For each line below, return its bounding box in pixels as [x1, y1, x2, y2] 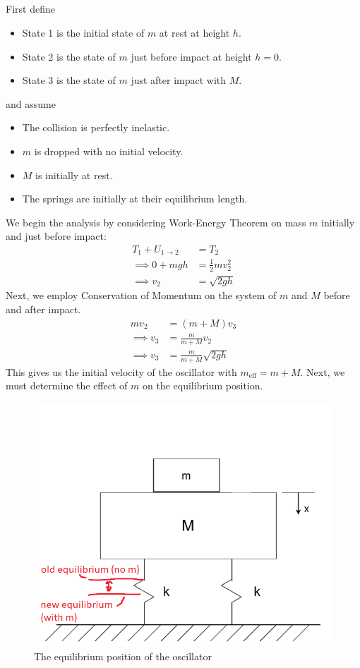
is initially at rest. [35, 167, 113, 182]
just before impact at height [131, 49, 252, 63]
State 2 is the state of [22, 49, 116, 63]
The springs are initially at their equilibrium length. [22, 191, 248, 206]
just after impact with [131, 73, 227, 87]
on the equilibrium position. [142, 378, 263, 393]
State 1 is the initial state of [22, 25, 145, 40]
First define [6, 1, 55, 16]
